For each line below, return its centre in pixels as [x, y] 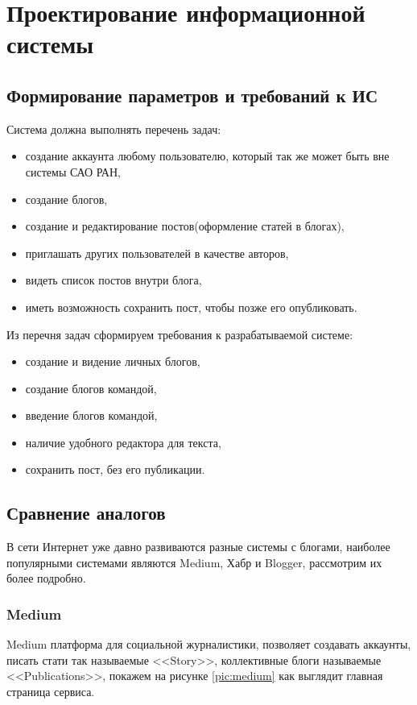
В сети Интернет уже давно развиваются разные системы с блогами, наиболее [198, 547]
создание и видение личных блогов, [113, 361]
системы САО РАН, [73, 171]
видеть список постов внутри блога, [114, 280]
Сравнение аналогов [86, 513]
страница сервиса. [51, 692]
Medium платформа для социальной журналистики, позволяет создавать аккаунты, [209, 644]
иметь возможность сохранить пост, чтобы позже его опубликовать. [191, 307]
